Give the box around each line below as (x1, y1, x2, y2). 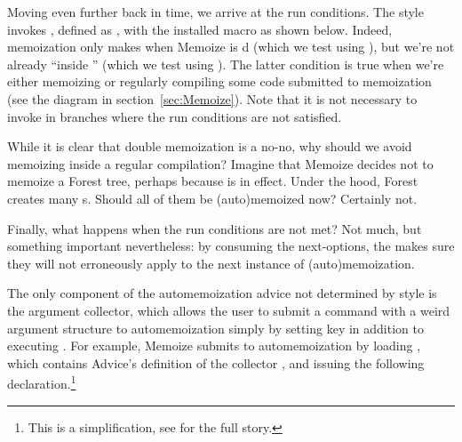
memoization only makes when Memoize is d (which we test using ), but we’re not (7, 37, 455, 56)
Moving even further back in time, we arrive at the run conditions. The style (7, 3, 424, 20)
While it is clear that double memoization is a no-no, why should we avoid (7, 137, 412, 156)
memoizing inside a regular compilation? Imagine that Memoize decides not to (7, 154, 434, 173)
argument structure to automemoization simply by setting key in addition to (7, 318, 424, 337)
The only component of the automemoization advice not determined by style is (7, 284, 437, 302)
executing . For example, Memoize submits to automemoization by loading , (7, 336, 421, 355)
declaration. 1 (7, 372, 76, 392)
